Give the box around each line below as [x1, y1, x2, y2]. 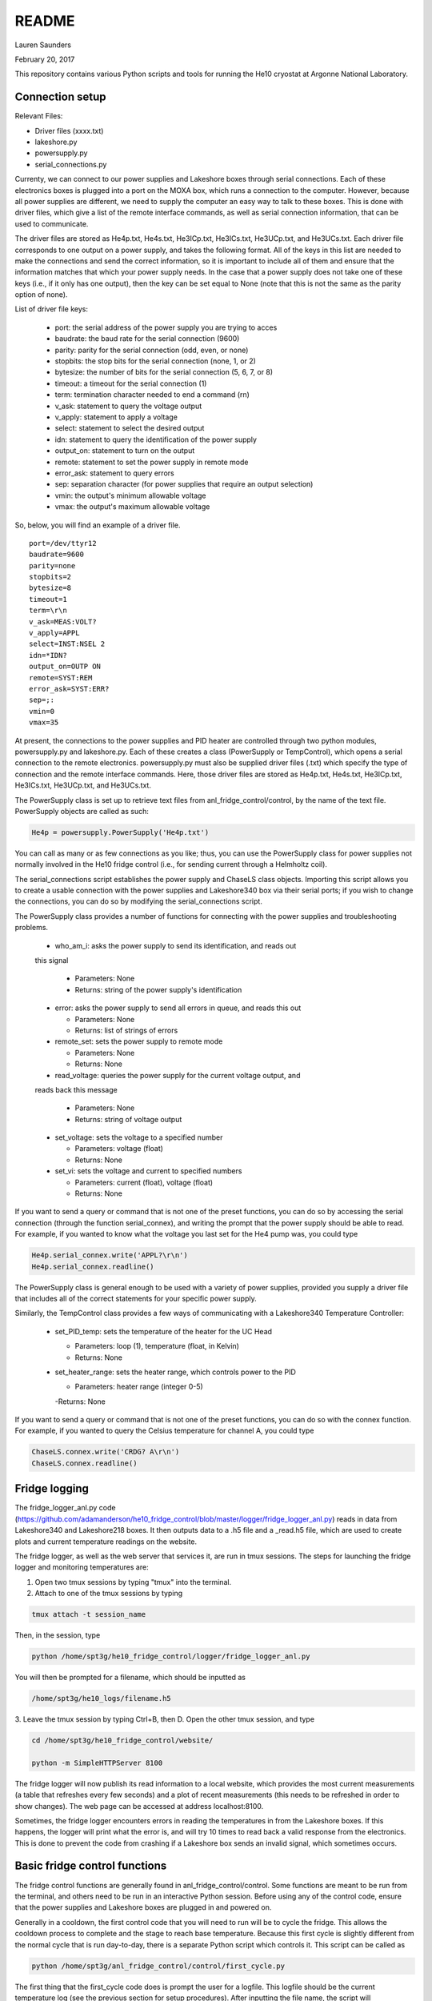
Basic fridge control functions [14, 1859, 167, 1873]
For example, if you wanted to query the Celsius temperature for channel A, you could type [14, 1426, 314, 1436]
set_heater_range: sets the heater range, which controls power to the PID [54, 1367, 296, 1377]
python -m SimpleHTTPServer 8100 [31, 1758, 163, 1767]
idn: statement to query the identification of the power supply [54, 435, 258, 444]
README [14, 12, 75, 30]
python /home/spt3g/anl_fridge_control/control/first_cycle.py [31, 1961, 286, 1971]
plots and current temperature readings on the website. [14, 1537, 198, 1546]
